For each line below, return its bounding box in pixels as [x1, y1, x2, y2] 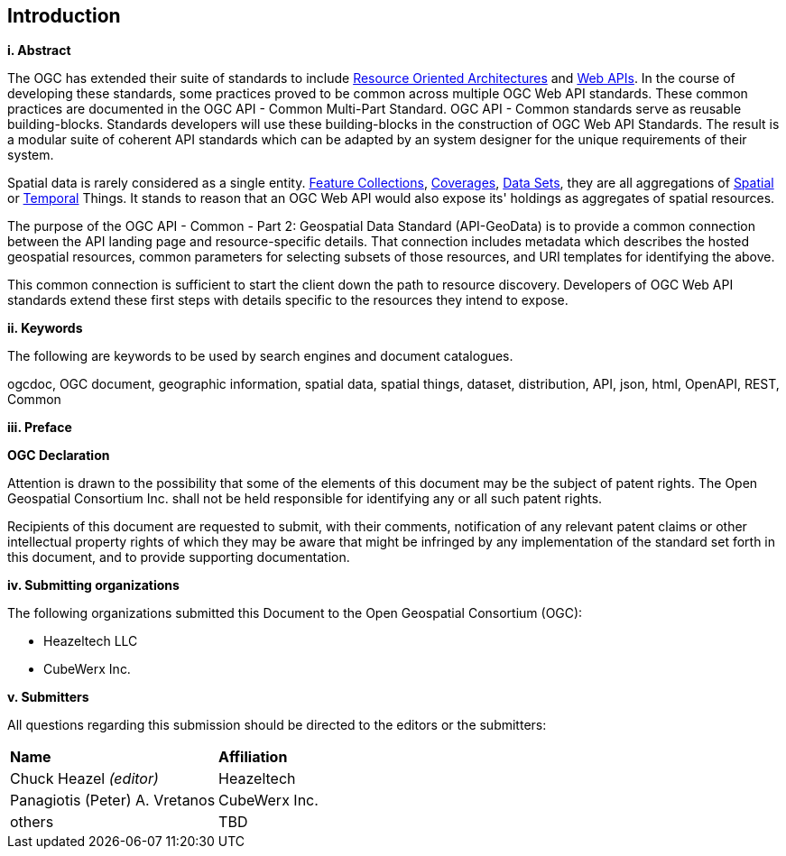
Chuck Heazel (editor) [10, 769, 159, 788]
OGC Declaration [7, 447, 110, 464]
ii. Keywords [7, 320, 83, 336]
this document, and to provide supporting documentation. [7, 549, 350, 566]
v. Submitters [7, 689, 89, 705]
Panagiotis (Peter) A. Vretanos [10, 791, 216, 810]
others [10, 813, 54, 832]
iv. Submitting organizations [7, 577, 180, 594]
